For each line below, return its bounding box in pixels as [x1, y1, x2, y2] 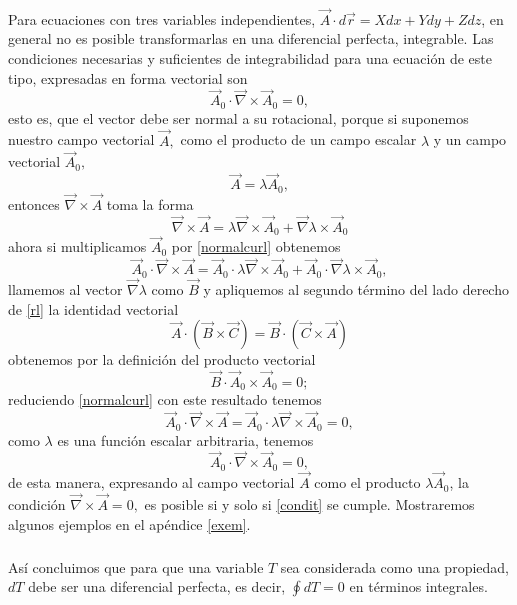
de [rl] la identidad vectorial [8, 298, 179, 319]
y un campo [433, 129, 507, 150]
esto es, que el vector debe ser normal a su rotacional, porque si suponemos [8, 107, 469, 128]
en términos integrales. [349, 576, 488, 597]
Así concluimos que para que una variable [8, 556, 264, 577]
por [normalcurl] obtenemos [171, 236, 341, 257]
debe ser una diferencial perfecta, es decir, [28, 576, 286, 597]
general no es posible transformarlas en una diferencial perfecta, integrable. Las [8, 28, 494, 49]
